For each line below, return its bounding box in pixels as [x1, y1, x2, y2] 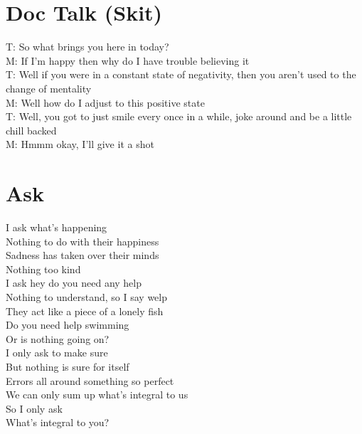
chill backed [6, 122, 57, 137]
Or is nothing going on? [6, 331, 110, 346]
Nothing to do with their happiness [6, 233, 159, 248]
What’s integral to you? [6, 415, 110, 430]
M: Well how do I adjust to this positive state [6, 95, 205, 110]
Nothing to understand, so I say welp [6, 289, 167, 304]
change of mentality [6, 80, 92, 95]
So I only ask [6, 401, 63, 416]
